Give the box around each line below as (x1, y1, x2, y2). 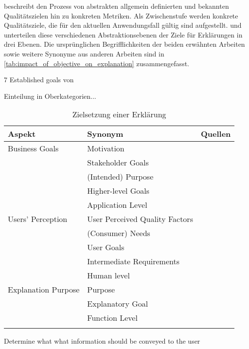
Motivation (87, 143, 124, 154)
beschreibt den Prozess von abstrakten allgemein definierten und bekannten (4, 1, 229, 11)
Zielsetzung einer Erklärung (72, 109, 166, 120)
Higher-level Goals (87, 185, 150, 197)
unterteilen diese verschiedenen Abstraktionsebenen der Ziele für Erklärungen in (4, 29, 243, 39)
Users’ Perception (8, 213, 68, 225)
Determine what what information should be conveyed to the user (4, 336, 200, 346)
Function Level (87, 312, 138, 324)
